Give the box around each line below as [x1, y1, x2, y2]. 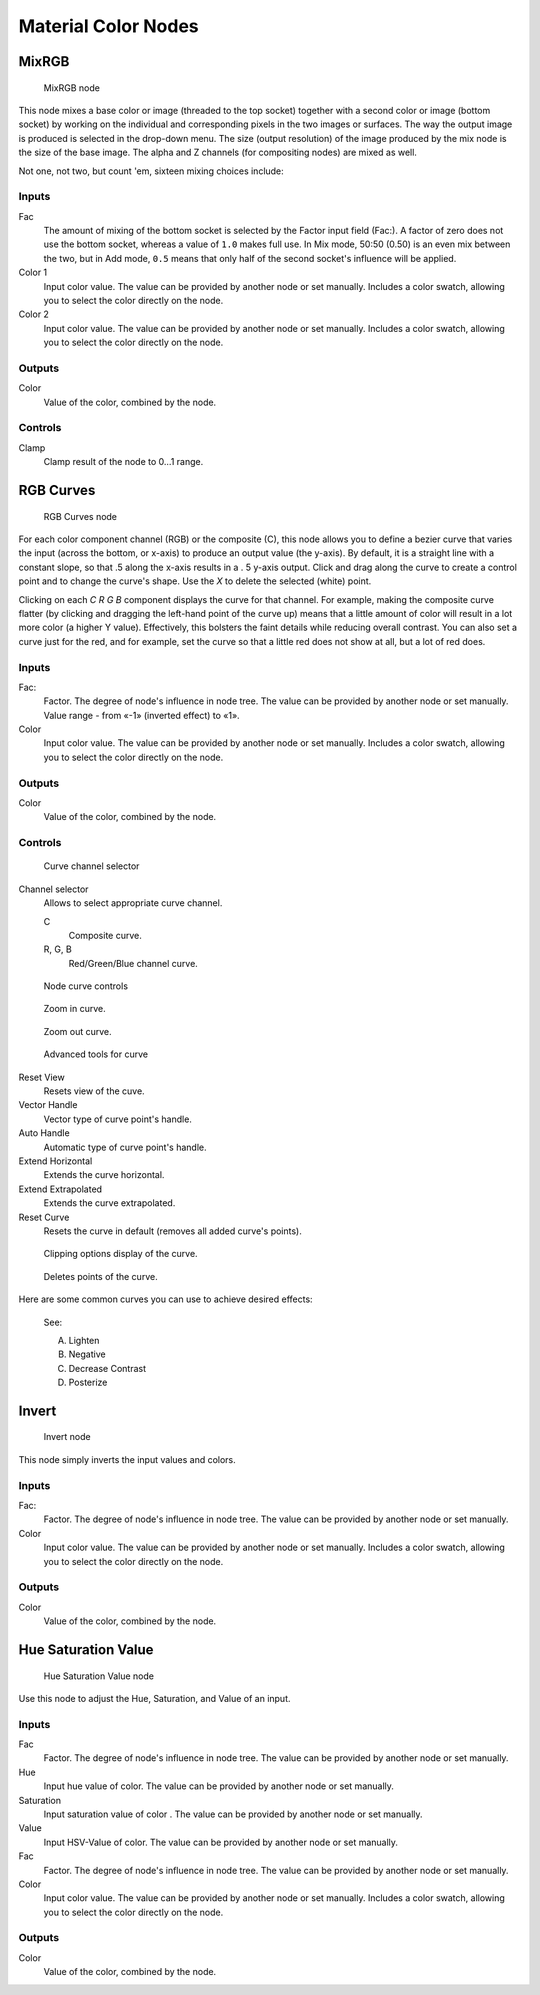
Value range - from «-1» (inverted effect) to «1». [43, 709, 240, 721]
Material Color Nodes [18, 15, 199, 37]
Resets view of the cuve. [43, 1085, 145, 1097]
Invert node [43, 1431, 91, 1443]
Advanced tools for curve [43, 1048, 149, 1060]
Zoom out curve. [43, 1025, 112, 1037]
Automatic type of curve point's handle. [43, 1141, 207, 1153]
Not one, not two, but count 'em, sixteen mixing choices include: [18, 165, 284, 177]
